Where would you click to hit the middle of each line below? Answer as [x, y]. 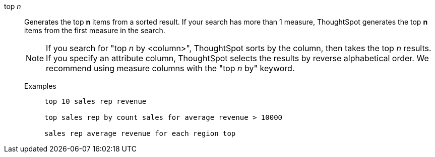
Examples [40, 86]
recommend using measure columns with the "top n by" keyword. [170, 68]
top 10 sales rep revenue [96, 101]
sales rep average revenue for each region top [140, 133]
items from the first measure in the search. [95, 30]
